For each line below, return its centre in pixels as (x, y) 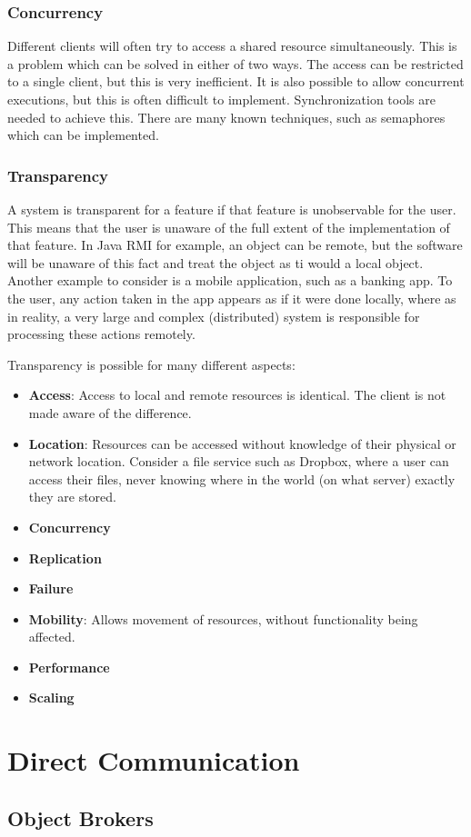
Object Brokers (80, 817)
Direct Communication (154, 760)
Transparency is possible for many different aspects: (151, 364)
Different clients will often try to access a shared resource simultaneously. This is (232, 46)
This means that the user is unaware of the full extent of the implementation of (229, 227)
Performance (69, 667)
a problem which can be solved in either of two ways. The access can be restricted (235, 63)
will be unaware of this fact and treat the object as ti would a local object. (215, 262)
